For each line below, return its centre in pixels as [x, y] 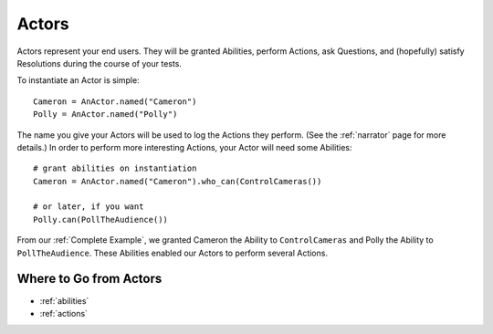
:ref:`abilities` [64, 300]
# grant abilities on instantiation [115, 168]
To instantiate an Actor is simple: [79, 80]
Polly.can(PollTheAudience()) [101, 219]
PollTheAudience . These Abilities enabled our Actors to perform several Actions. [173, 253]
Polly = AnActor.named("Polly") [105, 115]
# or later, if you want [89, 207]
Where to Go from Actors [89, 279]
